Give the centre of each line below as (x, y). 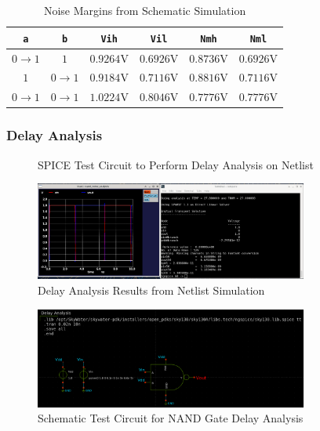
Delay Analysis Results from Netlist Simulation (151, 290)
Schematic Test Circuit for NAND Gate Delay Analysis (171, 418)
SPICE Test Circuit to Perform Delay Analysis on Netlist (176, 164)
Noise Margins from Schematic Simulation (145, 10)
